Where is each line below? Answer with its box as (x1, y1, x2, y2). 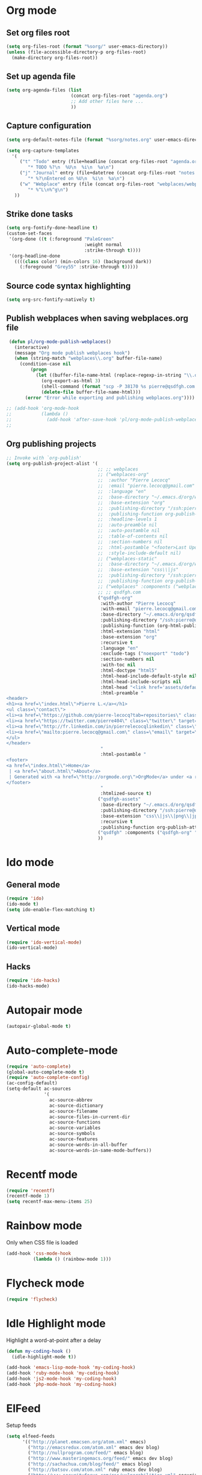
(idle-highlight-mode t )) (11, 1353, 77, 1360)
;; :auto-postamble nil (97, 528, 161, 534)
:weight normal (84, 241, 122, 247)
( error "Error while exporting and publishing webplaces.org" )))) (25, 395, 195, 401)
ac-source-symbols (49, 1131, 96, 1137)
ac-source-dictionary (49, 1102, 103, 1109)
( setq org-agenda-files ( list (6, 87, 82, 93)
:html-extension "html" (100, 628, 161, 634)
